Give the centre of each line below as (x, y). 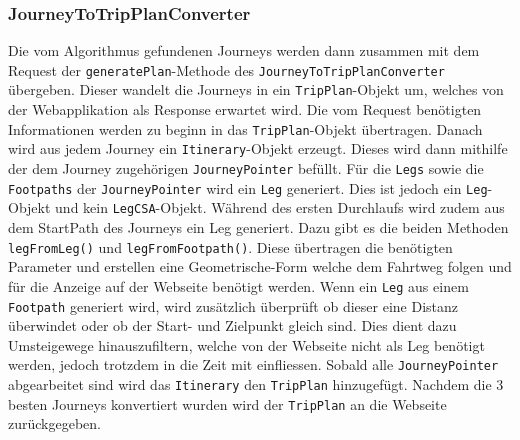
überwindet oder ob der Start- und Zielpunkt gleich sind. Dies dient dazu (232, 325)
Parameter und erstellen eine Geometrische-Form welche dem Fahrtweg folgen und (260, 266)
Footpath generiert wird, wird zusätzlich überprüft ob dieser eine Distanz (233, 305)
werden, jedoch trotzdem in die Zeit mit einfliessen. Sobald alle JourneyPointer (253, 364)
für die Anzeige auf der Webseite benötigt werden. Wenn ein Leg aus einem (238, 285)
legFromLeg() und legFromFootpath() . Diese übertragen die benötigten (230, 246)
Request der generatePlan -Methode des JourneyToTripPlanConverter (226, 69)
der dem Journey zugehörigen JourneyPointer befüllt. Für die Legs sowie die (246, 168)
